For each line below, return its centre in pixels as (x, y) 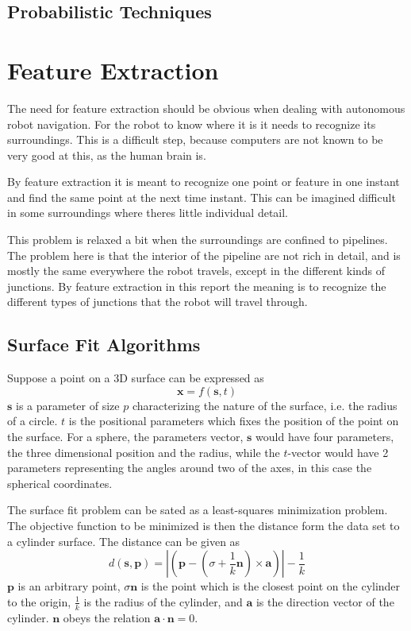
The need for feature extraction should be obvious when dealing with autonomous (206, 108)
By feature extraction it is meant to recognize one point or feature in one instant (204, 182)
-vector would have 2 (338, 452)
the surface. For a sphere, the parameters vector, (125, 437)
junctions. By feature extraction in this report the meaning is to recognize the (197, 286)
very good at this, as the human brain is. (107, 155)
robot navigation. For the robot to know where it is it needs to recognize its (192, 124)
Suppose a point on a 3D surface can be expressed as (136, 378)
